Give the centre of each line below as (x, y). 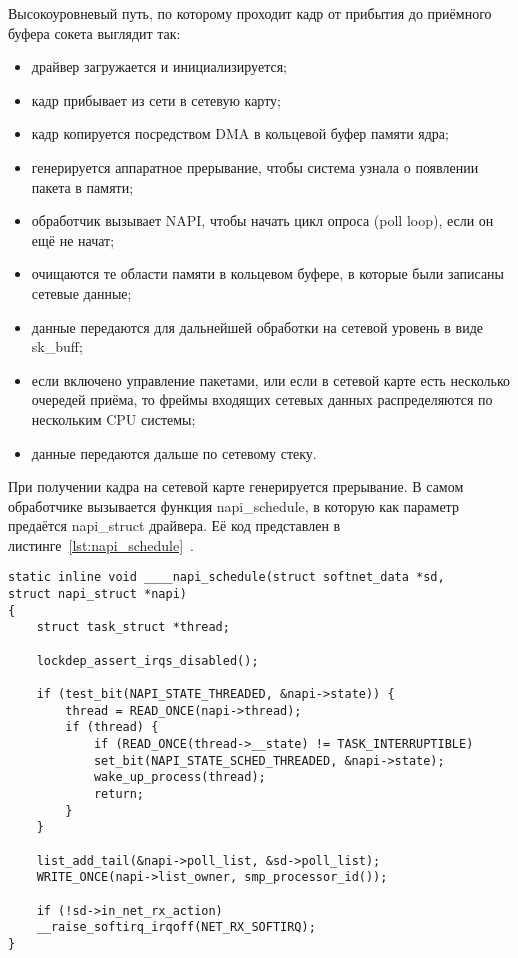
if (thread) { (112, 727)
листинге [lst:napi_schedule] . (101, 544)
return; (119, 794)
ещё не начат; (73, 239)
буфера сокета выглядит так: (94, 32)
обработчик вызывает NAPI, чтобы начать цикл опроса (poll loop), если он (262, 220)
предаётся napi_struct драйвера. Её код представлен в (174, 525)
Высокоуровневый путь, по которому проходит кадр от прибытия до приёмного (250, 13)
